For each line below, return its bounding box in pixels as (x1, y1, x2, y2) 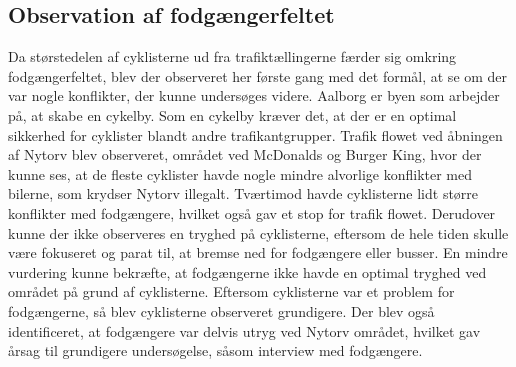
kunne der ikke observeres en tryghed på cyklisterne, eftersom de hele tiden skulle (8, 222, 509, 243)
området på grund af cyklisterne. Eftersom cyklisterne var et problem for (8, 281, 455, 302)
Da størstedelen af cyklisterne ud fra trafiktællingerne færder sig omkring (8, 46, 457, 67)
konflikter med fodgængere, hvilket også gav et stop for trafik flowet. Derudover (8, 202, 496, 223)
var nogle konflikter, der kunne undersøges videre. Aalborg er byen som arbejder (8, 85, 500, 106)
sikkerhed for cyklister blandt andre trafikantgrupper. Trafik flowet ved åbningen (8, 124, 503, 145)
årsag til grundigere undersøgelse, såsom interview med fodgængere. (8, 340, 423, 361)
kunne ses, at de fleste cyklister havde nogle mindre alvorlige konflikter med (8, 163, 473, 184)
